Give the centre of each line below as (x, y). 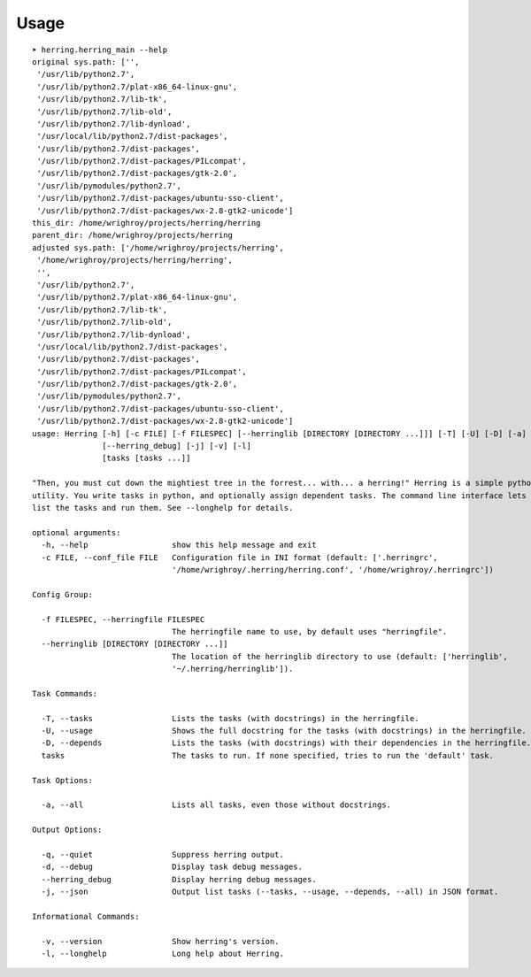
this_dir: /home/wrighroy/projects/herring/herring (146, 223)
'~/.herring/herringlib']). (232, 669)
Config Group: (62, 594)
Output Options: (67, 830)
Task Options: (62, 780)
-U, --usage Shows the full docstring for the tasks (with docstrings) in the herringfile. (284, 731)
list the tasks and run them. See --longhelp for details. (163, 508)
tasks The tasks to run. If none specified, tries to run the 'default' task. (268, 755)
